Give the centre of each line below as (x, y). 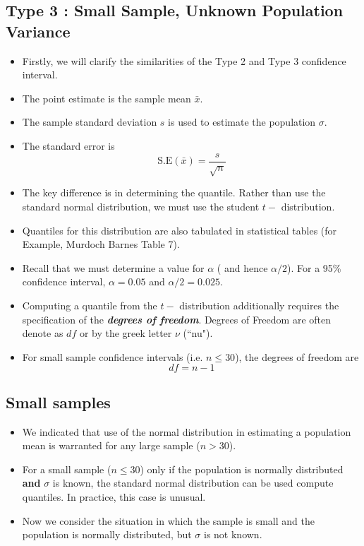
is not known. (233, 534)
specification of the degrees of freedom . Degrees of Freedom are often (176, 319)
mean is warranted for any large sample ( (111, 445)
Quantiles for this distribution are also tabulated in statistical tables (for (180, 230)
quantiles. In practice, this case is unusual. (114, 496)
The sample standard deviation (90, 122)
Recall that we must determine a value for (113, 267)
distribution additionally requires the (259, 305)
